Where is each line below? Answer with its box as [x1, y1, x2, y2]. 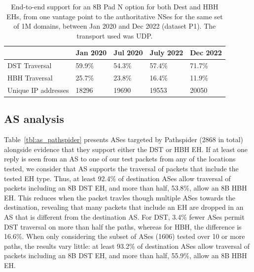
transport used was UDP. [76, 30, 153, 40]
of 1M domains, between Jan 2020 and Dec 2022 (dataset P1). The [13, 21, 216, 31]
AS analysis [4, 111, 64, 126]
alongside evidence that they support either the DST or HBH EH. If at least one [4, 144, 248, 154]
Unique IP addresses [7, 84, 69, 95]
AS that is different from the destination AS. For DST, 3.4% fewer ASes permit [4, 211, 245, 222]
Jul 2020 [113, 47, 143, 58]
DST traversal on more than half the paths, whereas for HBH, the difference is [4, 221, 242, 232]
